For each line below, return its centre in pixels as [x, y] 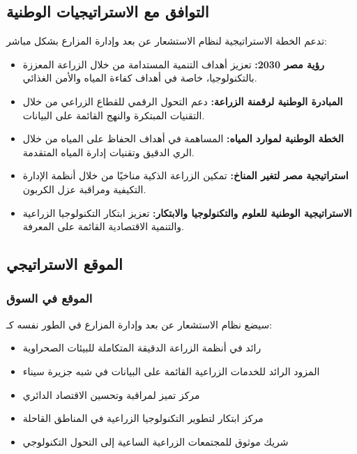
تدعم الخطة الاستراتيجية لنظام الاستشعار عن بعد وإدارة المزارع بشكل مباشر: [167, 41]
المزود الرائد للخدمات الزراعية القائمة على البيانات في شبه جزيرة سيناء [171, 371]
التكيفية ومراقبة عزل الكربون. [84, 189]
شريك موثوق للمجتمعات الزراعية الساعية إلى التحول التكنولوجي [155, 441]
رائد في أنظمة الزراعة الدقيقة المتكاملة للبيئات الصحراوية [142, 348]
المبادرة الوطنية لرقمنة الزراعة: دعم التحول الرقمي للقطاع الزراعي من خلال [183, 101]
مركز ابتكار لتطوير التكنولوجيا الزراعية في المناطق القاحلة [143, 418]
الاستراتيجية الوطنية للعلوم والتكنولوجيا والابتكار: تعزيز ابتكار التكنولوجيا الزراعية [187, 212]
